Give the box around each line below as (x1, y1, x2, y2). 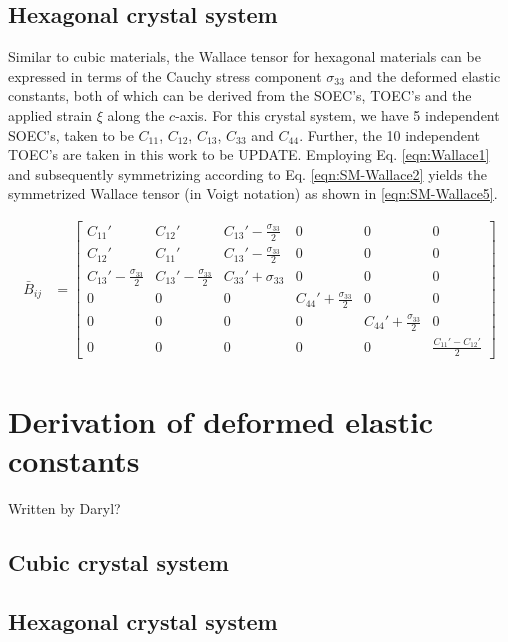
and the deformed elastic (349, 65, 501, 86)
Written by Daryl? (8, 497, 121, 518)
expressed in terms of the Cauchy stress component (8, 65, 322, 86)
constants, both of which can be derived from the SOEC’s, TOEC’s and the (8, 85, 472, 106)
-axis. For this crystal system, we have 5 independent (175, 104, 500, 125)
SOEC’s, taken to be (8, 124, 134, 145)
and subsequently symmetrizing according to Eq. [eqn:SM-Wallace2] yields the (8, 163, 487, 184)
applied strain (8, 104, 93, 125)
